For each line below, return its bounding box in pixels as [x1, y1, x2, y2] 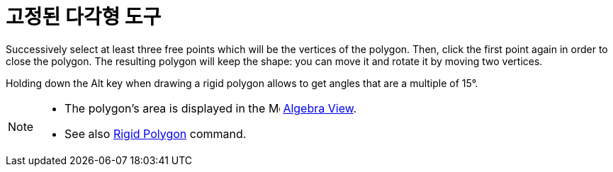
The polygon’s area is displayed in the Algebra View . [64, 101, 357, 115]
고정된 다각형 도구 [6, 5, 162, 29]
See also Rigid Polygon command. [64, 126, 247, 141]
